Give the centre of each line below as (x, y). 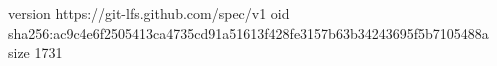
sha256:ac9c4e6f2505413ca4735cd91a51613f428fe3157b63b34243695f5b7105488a (248, 32)
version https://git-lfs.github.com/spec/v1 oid (149, 13)
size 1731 (35, 52)
